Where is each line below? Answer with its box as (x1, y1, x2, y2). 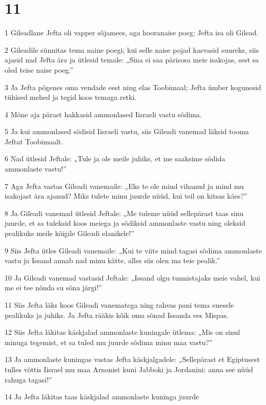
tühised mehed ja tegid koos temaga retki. (5, 92, 137, 102)
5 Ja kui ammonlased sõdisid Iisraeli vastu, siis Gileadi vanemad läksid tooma (5, 126, 249, 137)
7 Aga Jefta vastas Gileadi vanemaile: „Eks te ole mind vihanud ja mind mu (5, 180, 244, 191)
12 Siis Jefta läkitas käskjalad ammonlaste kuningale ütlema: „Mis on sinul (5, 327, 240, 337)
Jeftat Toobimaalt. (5, 136, 64, 146)
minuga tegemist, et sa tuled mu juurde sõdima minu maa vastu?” (5, 336, 213, 347)
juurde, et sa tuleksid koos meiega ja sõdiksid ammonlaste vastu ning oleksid (5, 218, 245, 228)
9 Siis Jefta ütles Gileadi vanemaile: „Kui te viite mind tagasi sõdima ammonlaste (5, 245, 262, 255)
